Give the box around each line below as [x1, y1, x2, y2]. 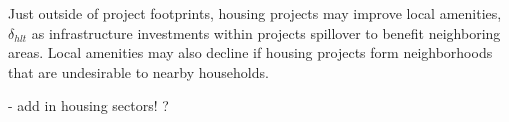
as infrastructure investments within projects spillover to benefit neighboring [31, 22, 501, 43]
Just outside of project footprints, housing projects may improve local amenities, [8, 3, 502, 23]
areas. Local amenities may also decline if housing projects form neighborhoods [8, 42, 493, 63]
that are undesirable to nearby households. [8, 61, 269, 82]
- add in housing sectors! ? [8, 95, 169, 116]
